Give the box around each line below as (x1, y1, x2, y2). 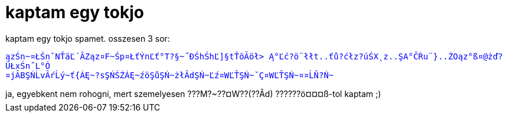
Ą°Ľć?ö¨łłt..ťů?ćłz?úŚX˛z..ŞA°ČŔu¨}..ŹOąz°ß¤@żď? (269, 51, 503, 61)
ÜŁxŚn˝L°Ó (5, 61, 50, 71)
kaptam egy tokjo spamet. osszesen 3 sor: (5, 33, 170, 44)
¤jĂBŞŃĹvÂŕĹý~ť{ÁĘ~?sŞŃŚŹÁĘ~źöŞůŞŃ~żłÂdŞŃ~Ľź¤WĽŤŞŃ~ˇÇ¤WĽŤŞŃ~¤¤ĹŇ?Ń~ (5, 70, 334, 80)
